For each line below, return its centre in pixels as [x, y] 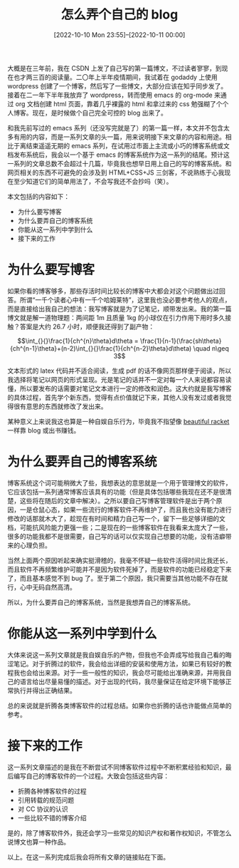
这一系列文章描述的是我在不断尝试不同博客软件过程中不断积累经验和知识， [116, 767]
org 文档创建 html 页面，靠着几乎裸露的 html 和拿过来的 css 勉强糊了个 [119, 103]
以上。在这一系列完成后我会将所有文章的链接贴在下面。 [88, 857]
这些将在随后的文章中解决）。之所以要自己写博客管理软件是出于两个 [118, 500]
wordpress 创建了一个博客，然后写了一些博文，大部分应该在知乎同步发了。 [117, 86]
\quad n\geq [211, 348]
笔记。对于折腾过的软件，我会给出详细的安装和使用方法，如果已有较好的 [119, 663]
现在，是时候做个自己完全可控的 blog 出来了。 [99, 113]
